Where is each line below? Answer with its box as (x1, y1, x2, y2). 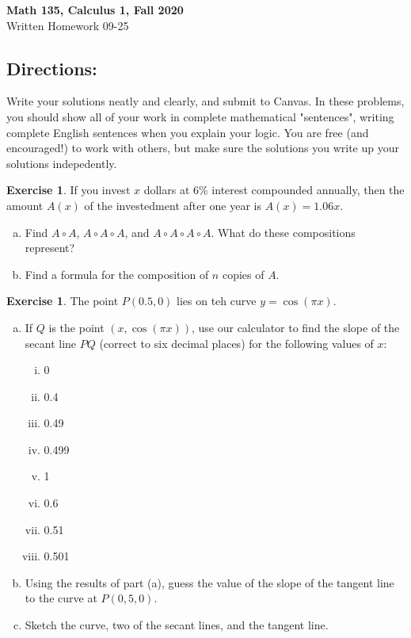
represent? (25, 239, 75, 256)
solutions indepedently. (6, 155, 117, 171)
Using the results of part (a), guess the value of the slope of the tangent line (25, 574, 394, 590)
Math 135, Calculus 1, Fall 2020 (6, 2, 184, 17)
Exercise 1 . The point (6, 292, 119, 309)
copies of (222, 266, 264, 282)
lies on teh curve (177, 292, 257, 309)
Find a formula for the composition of (25, 266, 209, 282)
